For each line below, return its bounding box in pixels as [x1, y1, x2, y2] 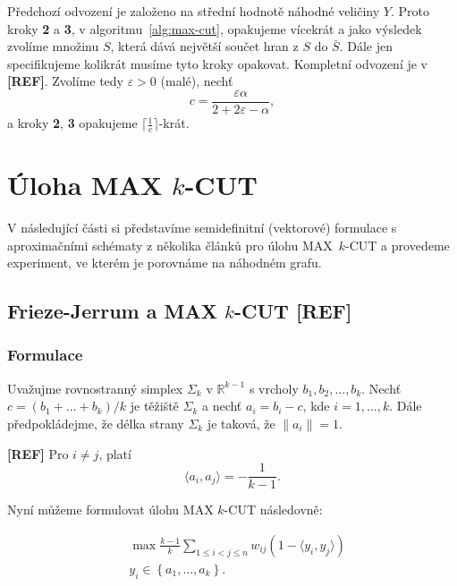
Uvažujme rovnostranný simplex [7, 378, 183, 397]
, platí [98, 444, 131, 463]
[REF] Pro [7, 444, 69, 463]
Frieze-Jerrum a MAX [7, 297, 217, 325]
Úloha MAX [7, 166, 163, 203]
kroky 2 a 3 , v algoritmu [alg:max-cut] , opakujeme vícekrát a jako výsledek [7, 19, 422, 38]
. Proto [390, 2, 429, 20]
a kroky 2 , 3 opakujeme [7, 114, 138, 132]
